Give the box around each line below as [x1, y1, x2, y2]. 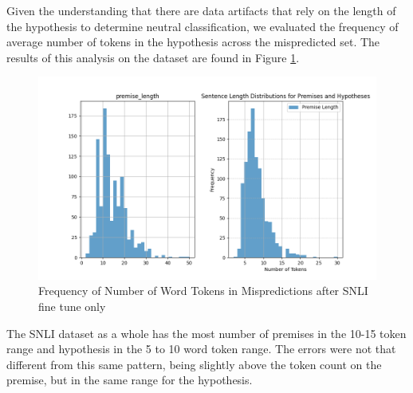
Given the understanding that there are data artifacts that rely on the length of [6, 2, 396, 18]
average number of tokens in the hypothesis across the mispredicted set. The [6, 33, 380, 50]
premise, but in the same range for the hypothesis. [6, 371, 253, 388]
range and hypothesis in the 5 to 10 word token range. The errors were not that [6, 340, 396, 357]
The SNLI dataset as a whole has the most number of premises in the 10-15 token [6, 324, 407, 341]
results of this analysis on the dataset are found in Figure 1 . [6, 49, 300, 65]
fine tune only [38, 297, 106, 314]
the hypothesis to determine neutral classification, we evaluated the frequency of [6, 18, 399, 34]
